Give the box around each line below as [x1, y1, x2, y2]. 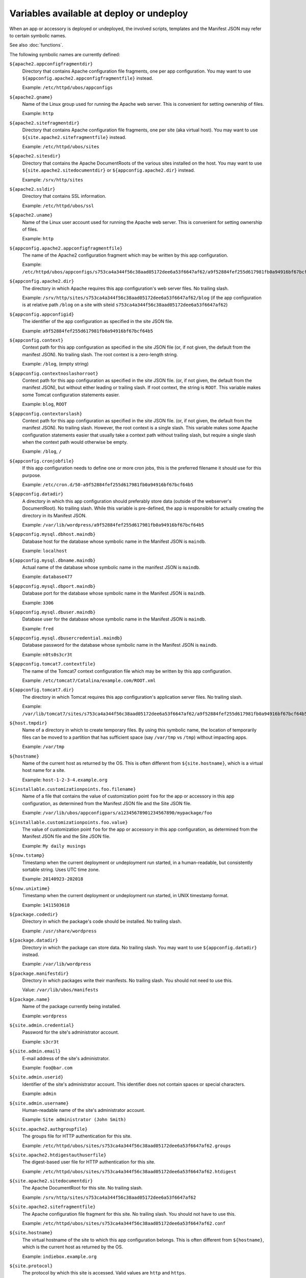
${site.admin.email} [9, 1048, 61, 1054]
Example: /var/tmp [22, 744, 65, 750]
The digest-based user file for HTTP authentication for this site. [22, 1159, 156, 1165]
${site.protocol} [9, 1263, 53, 1269]
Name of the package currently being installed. [22, 1003, 121, 1010]
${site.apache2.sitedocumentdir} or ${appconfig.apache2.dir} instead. [22, 167, 195, 173]
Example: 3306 [22, 600, 54, 606]
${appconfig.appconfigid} [9, 311, 74, 317]
